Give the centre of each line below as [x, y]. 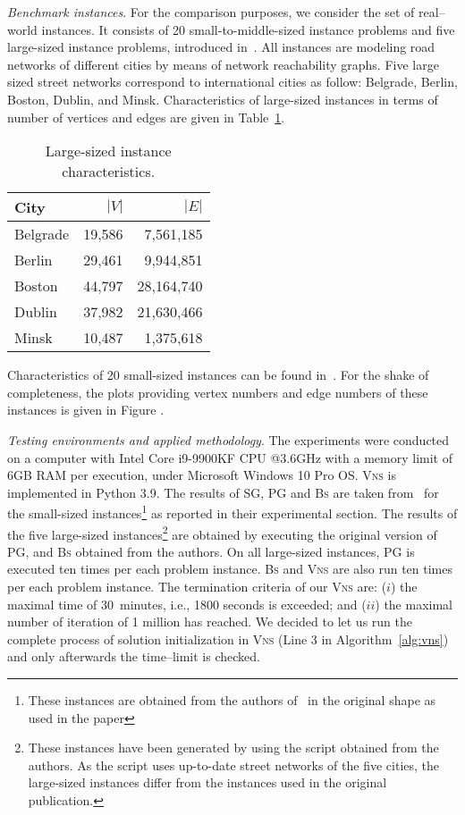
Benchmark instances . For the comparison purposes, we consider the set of [211, 12]
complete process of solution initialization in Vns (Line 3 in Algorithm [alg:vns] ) [228, 639]
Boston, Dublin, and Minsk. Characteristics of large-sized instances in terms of [223, 99]
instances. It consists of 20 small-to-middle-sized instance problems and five [248, 29]
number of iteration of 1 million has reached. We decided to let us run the [210, 622]
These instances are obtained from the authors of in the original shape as [232, 699]
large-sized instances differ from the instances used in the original [207, 782]
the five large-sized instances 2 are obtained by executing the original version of [222, 533]
